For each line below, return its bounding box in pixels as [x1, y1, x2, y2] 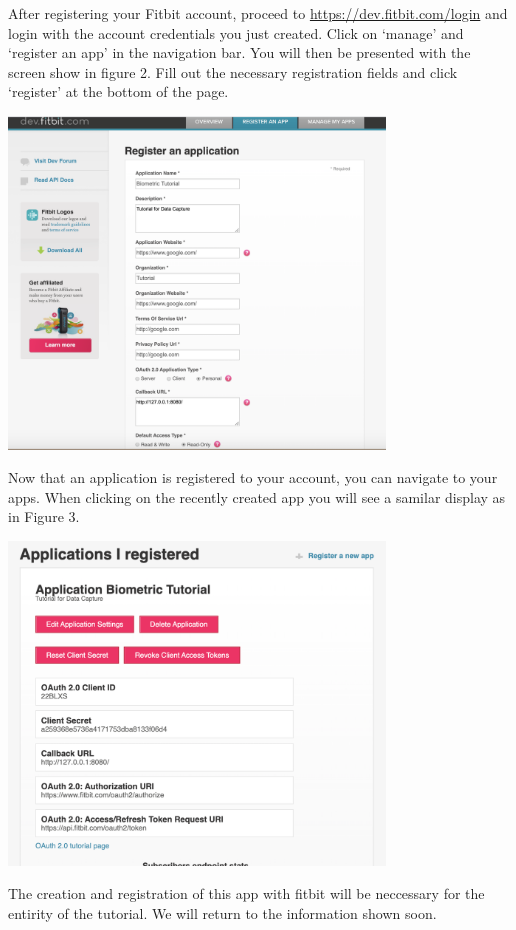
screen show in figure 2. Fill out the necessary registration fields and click [8, 61, 458, 82]
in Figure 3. [8, 506, 80, 527]
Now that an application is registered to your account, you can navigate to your [8, 467, 498, 488]
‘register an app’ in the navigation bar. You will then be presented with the [8, 42, 471, 63]
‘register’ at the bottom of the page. [8, 81, 229, 102]
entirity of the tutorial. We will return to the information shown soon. [8, 902, 437, 923]
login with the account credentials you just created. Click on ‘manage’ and [8, 22, 464, 43]
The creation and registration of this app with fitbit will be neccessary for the [8, 883, 485, 904]
